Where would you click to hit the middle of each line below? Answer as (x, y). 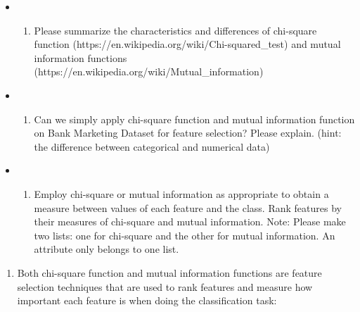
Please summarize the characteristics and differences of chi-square (175, 30)
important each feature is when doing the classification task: (147, 300)
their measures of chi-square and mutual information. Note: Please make (190, 221)
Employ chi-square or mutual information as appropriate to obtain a (181, 193)
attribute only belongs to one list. (107, 249)
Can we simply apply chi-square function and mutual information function (194, 119)
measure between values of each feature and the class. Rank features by (188, 207)
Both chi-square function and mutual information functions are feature (169, 272)
